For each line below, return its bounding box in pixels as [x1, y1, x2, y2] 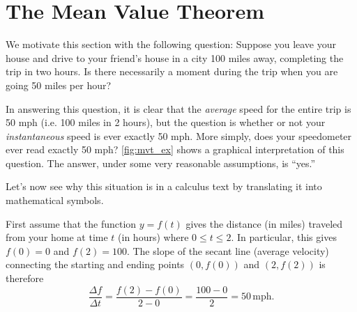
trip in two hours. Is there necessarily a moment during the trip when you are [6, 64, 338, 79]
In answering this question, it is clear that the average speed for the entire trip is [6, 101, 351, 116]
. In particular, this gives [231, 230, 337, 244]
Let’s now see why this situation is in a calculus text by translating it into [6, 179, 322, 194]
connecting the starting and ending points [6, 257, 185, 272]
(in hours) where [118, 230, 189, 244]
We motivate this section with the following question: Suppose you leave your [6, 37, 337, 52]
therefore [6, 271, 44, 286]
